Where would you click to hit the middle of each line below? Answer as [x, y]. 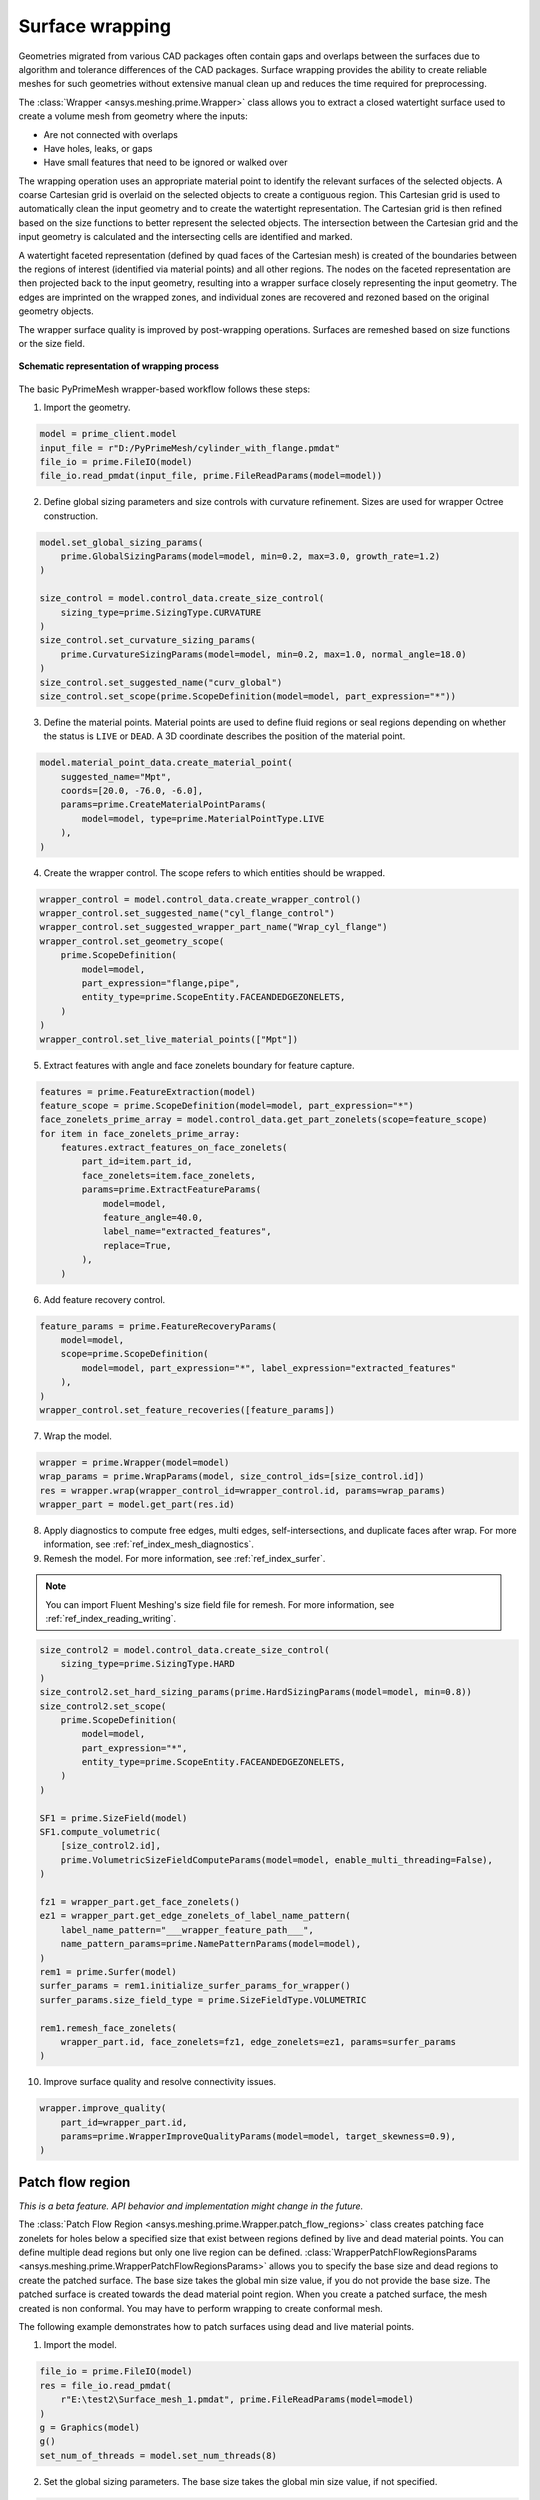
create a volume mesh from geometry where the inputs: [133, 116]
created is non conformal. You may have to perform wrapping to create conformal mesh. [201, 2308]
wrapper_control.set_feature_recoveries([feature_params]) [187, 1409]
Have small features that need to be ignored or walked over [165, 162]
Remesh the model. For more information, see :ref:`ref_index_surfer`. [184, 1558]
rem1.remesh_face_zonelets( [108, 2028]
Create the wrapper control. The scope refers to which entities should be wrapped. [214, 872]
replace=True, [137, 1245]
